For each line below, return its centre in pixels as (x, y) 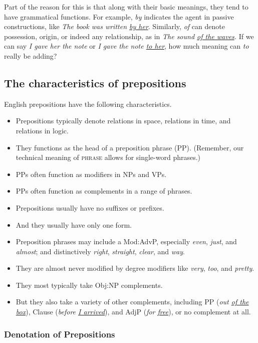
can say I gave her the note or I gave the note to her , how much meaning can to (126, 46)
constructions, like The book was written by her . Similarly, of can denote (114, 26)
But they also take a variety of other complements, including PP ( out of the (132, 302)
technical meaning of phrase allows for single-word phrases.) (108, 157)
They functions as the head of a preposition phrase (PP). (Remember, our (130, 147)
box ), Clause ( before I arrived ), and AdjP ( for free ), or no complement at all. (133, 312)
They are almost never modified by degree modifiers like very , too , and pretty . (135, 268)
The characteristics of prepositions (95, 82)
